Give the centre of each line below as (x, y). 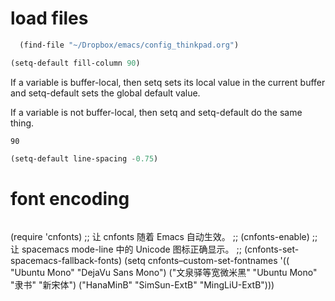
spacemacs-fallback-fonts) (66, 260)
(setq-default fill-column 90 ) (75, 63)
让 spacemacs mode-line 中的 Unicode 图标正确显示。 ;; (126, 249)
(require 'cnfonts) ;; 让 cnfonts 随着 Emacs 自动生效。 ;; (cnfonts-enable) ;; (164, 236)
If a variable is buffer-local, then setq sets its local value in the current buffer (168, 82)
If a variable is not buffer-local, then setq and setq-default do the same (156, 112)
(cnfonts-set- (271, 249)
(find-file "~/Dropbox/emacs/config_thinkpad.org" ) (129, 45)
